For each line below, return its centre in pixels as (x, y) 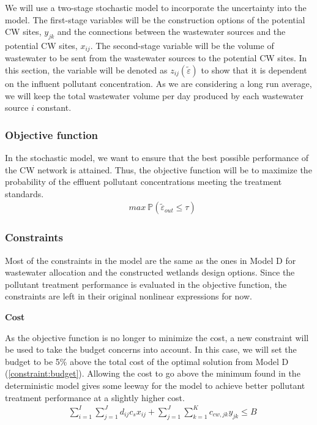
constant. (54, 107)
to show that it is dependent (254, 70)
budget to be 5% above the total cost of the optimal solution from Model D (147, 361)
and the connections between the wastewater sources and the (171, 32)
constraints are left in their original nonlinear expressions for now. (129, 296)
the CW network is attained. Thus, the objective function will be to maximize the (158, 169)
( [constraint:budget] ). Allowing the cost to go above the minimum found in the (153, 373)
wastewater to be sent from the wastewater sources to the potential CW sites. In (156, 58)
